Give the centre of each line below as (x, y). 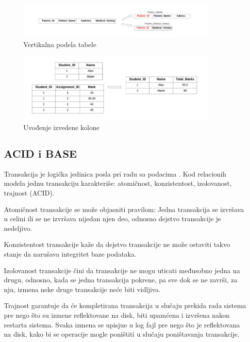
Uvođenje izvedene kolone (61, 127)
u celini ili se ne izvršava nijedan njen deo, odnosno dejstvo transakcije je (113, 219)
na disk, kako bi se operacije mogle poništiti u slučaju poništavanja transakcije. (122, 334)
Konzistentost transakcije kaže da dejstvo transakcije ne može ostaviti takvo (117, 244)
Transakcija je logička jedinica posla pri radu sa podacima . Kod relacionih (115, 173)
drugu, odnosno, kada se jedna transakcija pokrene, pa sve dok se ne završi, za (121, 280)
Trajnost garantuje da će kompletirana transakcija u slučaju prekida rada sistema (125, 305)
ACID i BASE (41, 153)
